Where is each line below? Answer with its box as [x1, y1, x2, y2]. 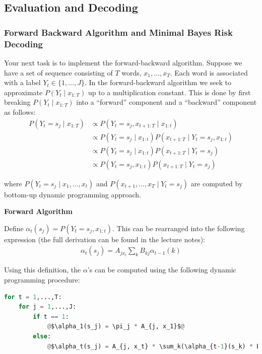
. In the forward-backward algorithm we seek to [84, 77, 232, 88]
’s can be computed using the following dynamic [87, 264, 236, 275]
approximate [4, 87, 43, 97]
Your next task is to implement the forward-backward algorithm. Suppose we [4, 57, 242, 67]
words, [121, 67, 142, 78]
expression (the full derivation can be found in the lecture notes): [4, 234, 205, 244]
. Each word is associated [170, 67, 248, 78]
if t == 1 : [33, 313, 69, 320]
